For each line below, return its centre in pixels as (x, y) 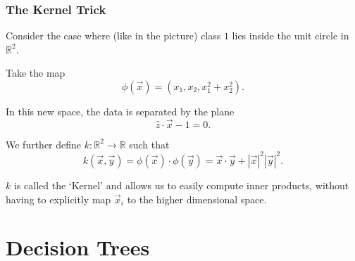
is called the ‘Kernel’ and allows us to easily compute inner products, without (181, 185)
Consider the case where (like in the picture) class (113, 36)
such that (149, 144)
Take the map (36, 73)
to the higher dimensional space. (197, 199)
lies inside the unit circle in (291, 36)
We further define (44, 144)
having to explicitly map (58, 199)
